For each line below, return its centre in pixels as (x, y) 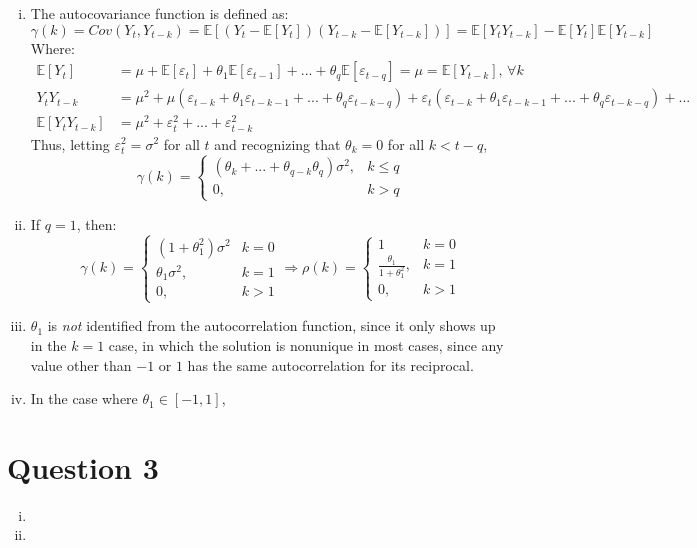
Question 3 (83, 466)
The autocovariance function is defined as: (159, 13)
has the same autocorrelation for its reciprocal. (330, 364)
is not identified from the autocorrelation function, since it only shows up (271, 325)
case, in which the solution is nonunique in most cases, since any (306, 344)
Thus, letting (70, 143)
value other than (81, 364)
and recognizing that (277, 143)
